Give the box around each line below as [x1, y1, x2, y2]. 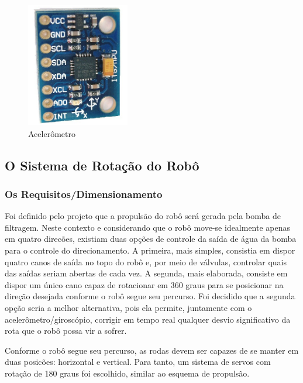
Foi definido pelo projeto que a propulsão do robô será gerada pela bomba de [5, 210, 281, 222]
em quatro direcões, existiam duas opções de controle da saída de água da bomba [5, 232, 297, 245]
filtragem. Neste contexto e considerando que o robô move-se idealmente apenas [5, 221, 291, 233]
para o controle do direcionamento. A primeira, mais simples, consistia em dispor [5, 244, 295, 257]
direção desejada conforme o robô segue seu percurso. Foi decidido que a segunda [5, 290, 295, 302]
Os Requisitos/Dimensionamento [5, 186, 163, 201]
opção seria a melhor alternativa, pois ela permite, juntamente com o [5, 302, 252, 314]
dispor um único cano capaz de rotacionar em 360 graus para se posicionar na [5, 278, 284, 290]
